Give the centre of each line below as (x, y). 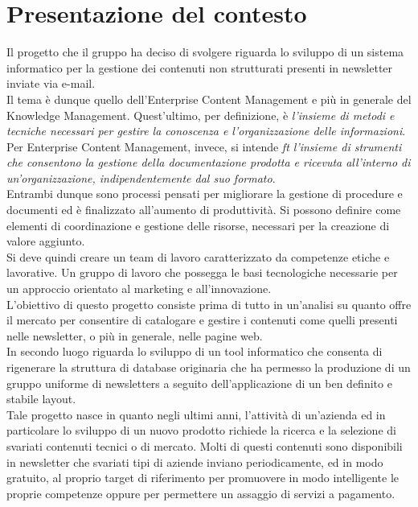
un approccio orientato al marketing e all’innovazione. (139, 289)
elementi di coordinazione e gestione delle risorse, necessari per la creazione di (198, 225)
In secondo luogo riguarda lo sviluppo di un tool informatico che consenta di (195, 351)
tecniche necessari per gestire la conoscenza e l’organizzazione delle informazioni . (206, 131)
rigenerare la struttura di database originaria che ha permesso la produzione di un (209, 367)
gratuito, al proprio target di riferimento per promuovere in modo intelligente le (203, 478)
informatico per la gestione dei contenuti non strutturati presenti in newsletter (200, 67)
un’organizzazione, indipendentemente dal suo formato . (141, 177)
